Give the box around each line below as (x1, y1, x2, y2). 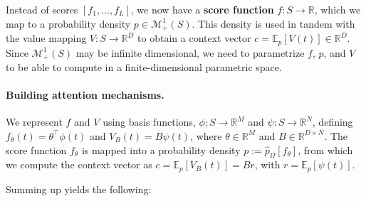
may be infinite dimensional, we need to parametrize (75, 45, 305, 60)
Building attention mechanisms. (6, 87, 164, 102)
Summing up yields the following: (6, 181, 152, 196)
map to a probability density (6, 16, 131, 31)
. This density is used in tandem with (192, 16, 355, 31)
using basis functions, (103, 114, 196, 129)
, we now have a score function (130, 2, 274, 16)
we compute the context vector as (6, 157, 152, 172)
